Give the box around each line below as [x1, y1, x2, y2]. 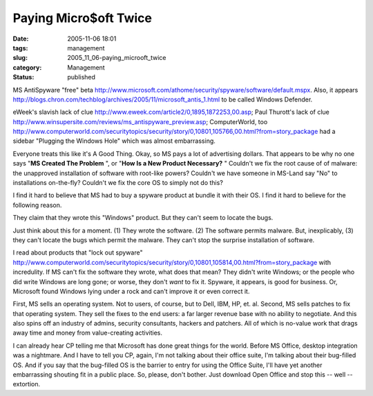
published [67, 73, 96, 81]
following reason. [12, 201, 62, 209]
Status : [12, 73, 35, 81]
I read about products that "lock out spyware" [12, 248, 143, 257]
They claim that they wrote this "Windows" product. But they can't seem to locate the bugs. [12, 214, 274, 222]
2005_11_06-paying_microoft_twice [67, 54, 166, 62]
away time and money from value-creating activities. [12, 328, 162, 337]
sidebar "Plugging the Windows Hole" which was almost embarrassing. [12, 137, 216, 145]
